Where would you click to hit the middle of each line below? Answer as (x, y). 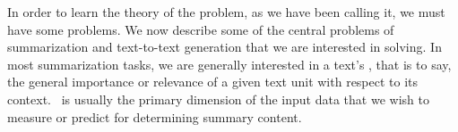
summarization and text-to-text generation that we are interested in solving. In (225, 47)
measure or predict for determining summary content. (155, 116)
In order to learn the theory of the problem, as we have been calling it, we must (226, 12)
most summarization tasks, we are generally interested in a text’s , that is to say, (229, 64)
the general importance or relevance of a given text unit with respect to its (213, 82)
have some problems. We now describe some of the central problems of (201, 29)
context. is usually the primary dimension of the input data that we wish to (218, 99)
